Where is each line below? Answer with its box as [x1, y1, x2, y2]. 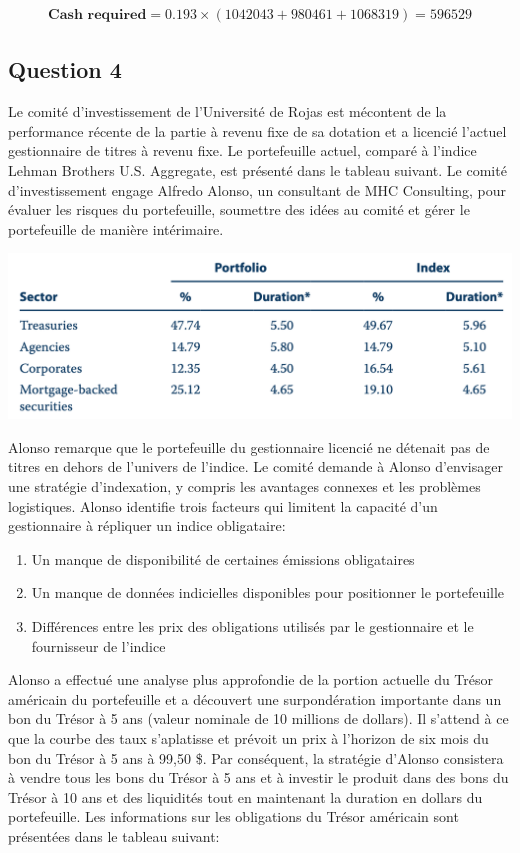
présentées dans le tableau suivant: [8, 825, 220, 846]
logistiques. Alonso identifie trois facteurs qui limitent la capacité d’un [8, 495, 438, 516]
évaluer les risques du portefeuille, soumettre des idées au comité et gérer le [8, 199, 470, 220]
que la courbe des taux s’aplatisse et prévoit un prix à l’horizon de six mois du [8, 727, 489, 748]
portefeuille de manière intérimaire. [8, 218, 224, 239]
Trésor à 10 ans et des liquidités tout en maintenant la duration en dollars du [8, 786, 483, 807]
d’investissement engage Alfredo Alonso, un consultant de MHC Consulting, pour [8, 179, 506, 200]
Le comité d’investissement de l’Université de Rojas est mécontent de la [8, 101, 447, 122]
